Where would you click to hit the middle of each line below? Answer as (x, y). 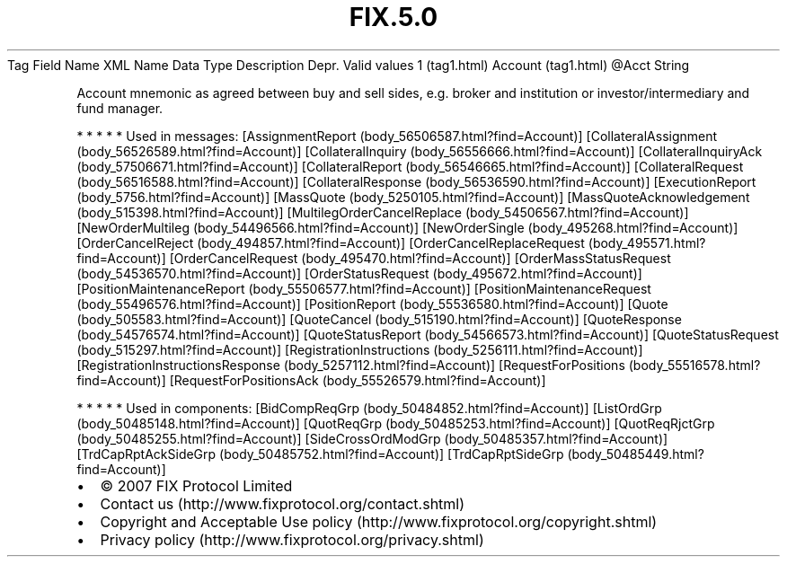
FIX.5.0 (393, 17)
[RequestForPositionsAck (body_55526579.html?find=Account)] (358, 380)
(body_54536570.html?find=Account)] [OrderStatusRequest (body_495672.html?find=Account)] (359, 273)
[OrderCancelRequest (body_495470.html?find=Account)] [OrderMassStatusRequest (420, 258)
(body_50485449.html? (636, 454)
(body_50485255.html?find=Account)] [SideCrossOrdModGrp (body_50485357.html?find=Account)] (372, 438)
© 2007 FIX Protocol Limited (196, 485)
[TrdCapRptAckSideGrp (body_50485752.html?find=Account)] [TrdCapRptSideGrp (320, 454)
